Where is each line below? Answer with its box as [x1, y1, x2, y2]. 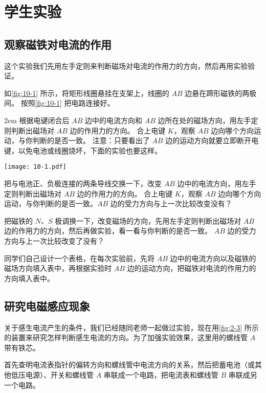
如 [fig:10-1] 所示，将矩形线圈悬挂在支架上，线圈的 [4, 87, 169, 98]
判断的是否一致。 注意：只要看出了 [32, 135, 150, 146]
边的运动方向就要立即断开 [165, 135, 252, 146]
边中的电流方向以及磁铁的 [170, 252, 256, 263]
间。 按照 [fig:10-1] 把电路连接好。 [4, 97, 115, 108]
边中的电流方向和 [85, 114, 143, 125]
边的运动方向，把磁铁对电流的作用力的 [127, 263, 256, 273]
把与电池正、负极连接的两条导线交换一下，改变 [4, 178, 162, 188]
